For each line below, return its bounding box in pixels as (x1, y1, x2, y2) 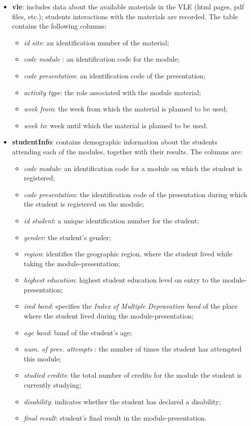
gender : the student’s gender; (24, 232, 111, 242)
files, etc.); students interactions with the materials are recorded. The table (12, 11, 238, 21)
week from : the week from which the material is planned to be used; (24, 104, 228, 114)
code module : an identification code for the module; (24, 54, 180, 64)
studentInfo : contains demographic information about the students (12, 137, 218, 147)
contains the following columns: (12, 21, 107, 31)
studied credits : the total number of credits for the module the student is (24, 370, 242, 380)
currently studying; (24, 380, 82, 390)
